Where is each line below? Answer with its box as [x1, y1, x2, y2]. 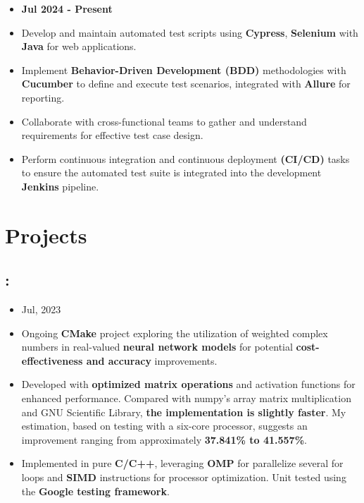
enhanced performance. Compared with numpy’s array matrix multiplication [21, 391, 351, 406]
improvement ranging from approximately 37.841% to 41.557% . [21, 432, 307, 447]
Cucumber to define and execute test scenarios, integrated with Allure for [21, 76, 351, 91]
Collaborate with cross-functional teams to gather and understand [21, 114, 307, 128]
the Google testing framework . [21, 483, 170, 498]
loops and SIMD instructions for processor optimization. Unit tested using [21, 470, 346, 485]
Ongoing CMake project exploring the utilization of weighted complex [21, 325, 328, 340]
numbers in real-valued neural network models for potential [21, 339, 293, 354]
